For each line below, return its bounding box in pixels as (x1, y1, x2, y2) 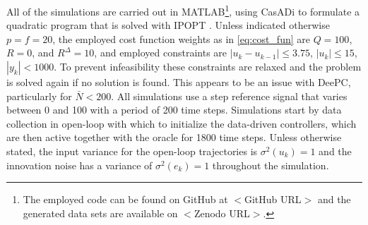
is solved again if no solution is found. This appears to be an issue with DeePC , (6, 75, 351, 90)
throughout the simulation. (212, 157, 329, 172)
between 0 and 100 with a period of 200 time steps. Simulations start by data (6, 102, 342, 117)
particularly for (6, 88, 72, 103)
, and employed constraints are (94, 45, 227, 60)
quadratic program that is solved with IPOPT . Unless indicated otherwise (6, 18, 330, 32)
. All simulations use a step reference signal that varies (111, 88, 348, 103)
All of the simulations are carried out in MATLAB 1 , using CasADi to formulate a (6, 2, 360, 18)
